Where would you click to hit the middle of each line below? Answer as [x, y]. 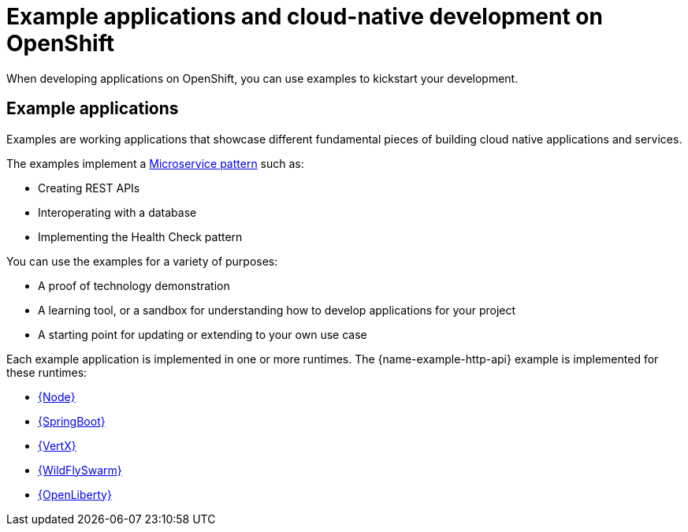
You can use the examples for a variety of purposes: [142, 261]
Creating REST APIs [89, 188]
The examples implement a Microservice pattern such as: [155, 163]
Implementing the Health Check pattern [140, 236]
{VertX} [57, 445]
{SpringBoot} [72, 421]
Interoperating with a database [117, 212]
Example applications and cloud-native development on [305, 17]
